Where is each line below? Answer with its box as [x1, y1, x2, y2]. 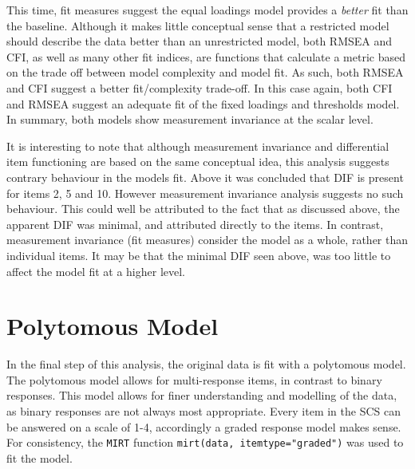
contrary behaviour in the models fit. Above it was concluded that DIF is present [6, 168, 404, 185]
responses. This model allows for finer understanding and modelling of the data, [6, 387, 397, 404]
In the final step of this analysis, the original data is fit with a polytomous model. [6, 356, 406, 372]
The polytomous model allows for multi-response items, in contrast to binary [6, 371, 382, 388]
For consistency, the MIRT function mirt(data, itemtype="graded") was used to [6, 434, 404, 451]
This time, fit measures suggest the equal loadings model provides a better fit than [6, 2, 409, 18]
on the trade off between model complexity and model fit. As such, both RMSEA [6, 64, 404, 81]
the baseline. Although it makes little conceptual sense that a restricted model [6, 17, 389, 33]
